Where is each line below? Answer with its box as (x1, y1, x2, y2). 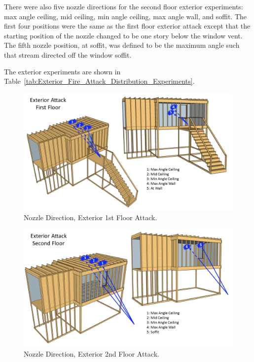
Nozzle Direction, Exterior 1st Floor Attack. (24, 212, 157, 222)
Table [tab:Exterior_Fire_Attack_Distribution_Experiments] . (4, 76, 195, 86)
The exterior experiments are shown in (4, 66, 121, 76)
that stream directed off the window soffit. (4, 49, 132, 60)
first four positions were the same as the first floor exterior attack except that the (4, 21, 251, 31)
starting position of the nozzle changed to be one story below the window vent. (4, 30, 243, 40)
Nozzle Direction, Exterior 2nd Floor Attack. (24, 348, 159, 359)
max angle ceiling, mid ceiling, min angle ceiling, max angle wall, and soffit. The (4, 11, 247, 21)
